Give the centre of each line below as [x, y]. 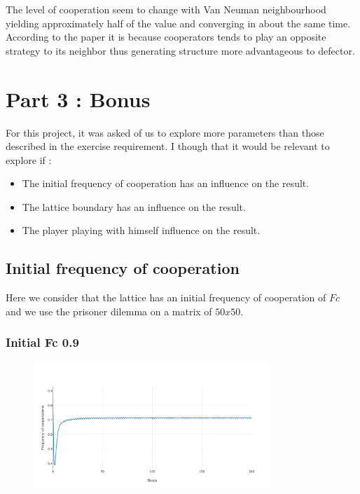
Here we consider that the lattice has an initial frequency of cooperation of [166, 297]
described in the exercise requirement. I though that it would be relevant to [168, 146]
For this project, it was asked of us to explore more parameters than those [165, 132]
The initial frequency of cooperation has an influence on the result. [166, 183]
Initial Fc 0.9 [42, 342]
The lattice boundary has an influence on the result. [134, 206]
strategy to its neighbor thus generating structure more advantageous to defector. [180, 50]
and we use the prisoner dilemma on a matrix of [109, 311]
